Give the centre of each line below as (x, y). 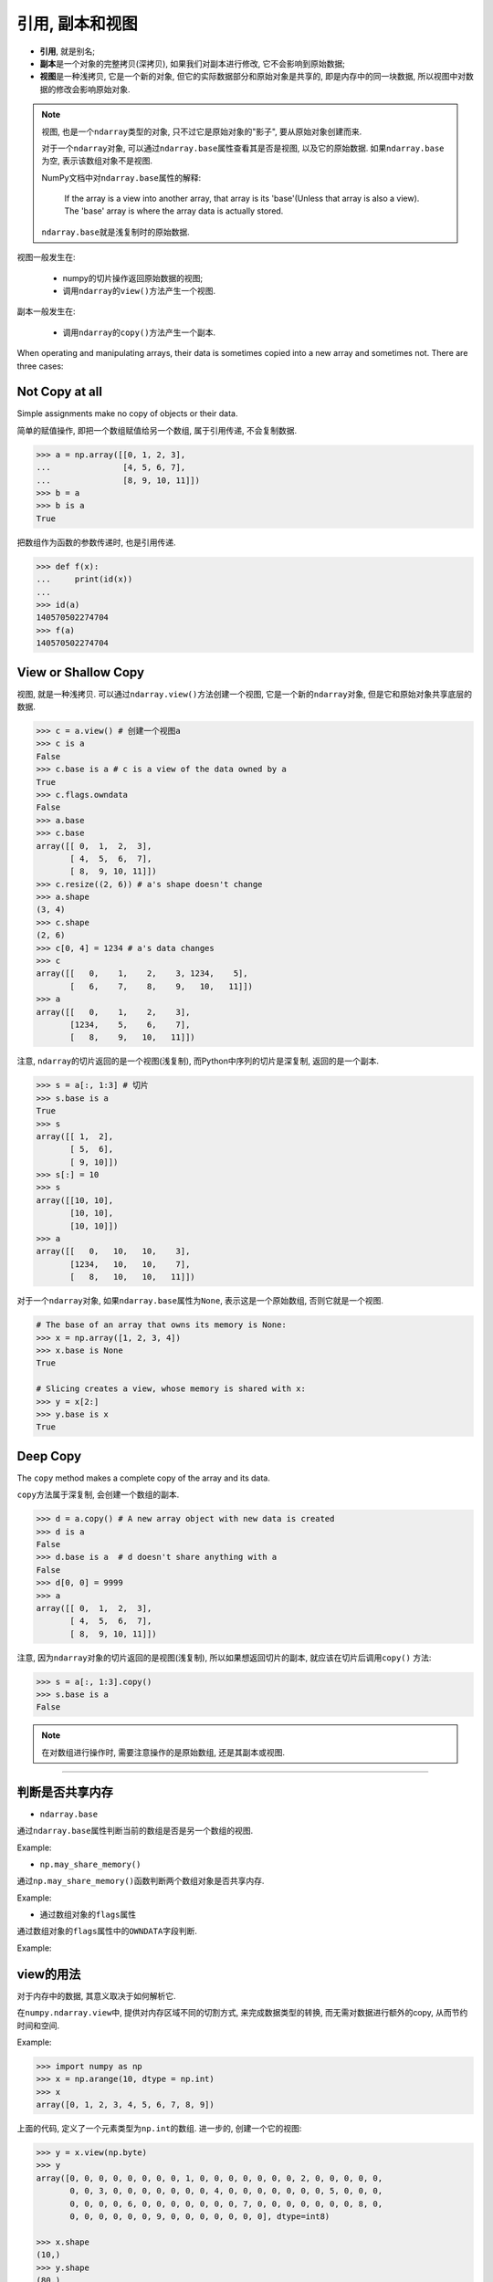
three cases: (40, 366)
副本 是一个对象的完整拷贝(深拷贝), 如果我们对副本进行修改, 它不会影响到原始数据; (193, 63)
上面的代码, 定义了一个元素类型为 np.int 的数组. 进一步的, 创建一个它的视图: (159, 2129)
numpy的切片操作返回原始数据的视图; (133, 277)
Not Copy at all (59, 392)
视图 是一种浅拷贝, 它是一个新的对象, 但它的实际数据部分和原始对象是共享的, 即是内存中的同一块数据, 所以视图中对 (252, 77)
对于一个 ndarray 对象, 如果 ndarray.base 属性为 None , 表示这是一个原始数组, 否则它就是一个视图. (200, 1301)
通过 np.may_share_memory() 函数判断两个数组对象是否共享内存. (141, 1881)
